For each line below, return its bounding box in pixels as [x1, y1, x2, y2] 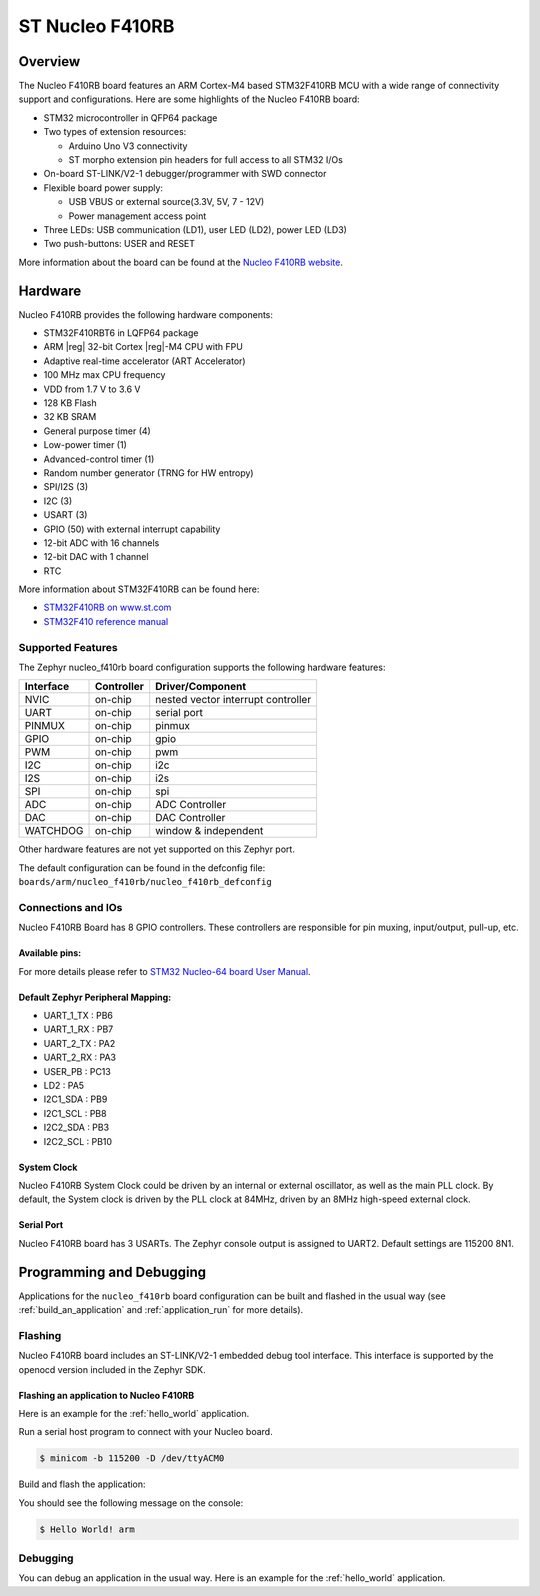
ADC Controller [155, 798, 227, 812]
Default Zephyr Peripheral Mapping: [18, 991, 172, 1003]
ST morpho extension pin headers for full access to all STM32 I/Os [68, 154, 344, 166]
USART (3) [43, 509, 88, 521]
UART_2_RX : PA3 [43, 1051, 117, 1064]
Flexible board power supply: [43, 181, 164, 194]
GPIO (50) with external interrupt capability [43, 523, 221, 535]
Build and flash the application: [18, 1478, 146, 1490]
